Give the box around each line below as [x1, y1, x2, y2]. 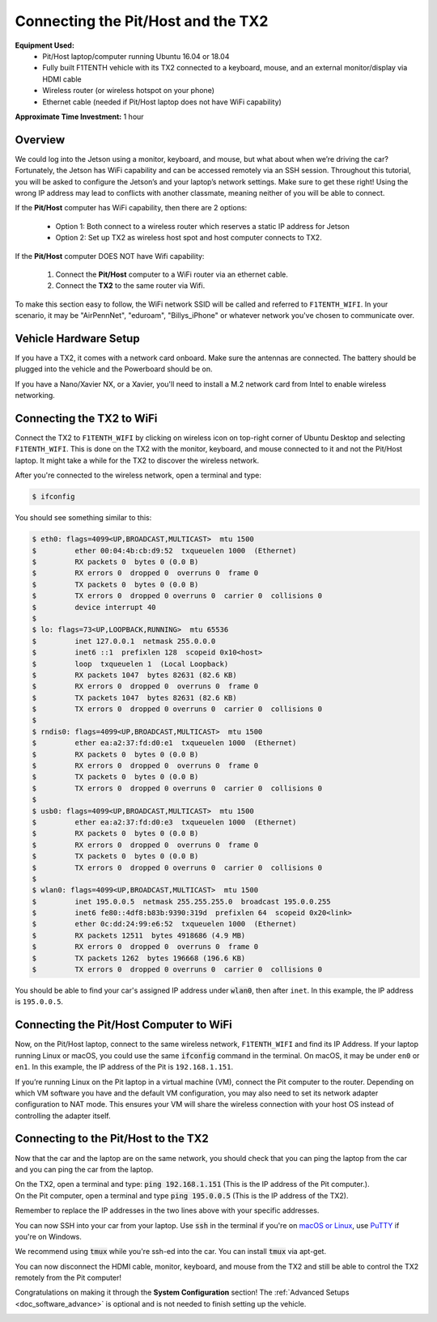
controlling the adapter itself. [15, 1111, 111, 1121]
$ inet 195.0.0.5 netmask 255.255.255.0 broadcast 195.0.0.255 [32, 896, 331, 906]
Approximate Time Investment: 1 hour [15, 112, 145, 121]
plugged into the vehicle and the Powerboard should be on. [15, 364, 213, 374]
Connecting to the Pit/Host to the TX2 [15, 1132, 210, 1146]
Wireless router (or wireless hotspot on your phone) [42, 86, 214, 95]
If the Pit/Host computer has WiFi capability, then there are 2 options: [15, 203, 248, 213]
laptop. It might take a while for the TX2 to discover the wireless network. [15, 455, 260, 465]
